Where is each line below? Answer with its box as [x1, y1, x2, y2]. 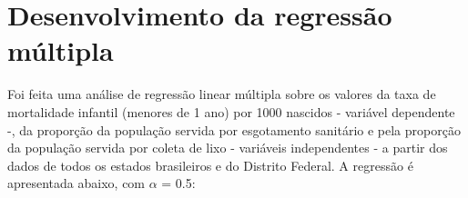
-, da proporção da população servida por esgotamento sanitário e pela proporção [7, 120, 461, 139]
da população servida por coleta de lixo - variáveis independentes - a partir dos [7, 138, 448, 157]
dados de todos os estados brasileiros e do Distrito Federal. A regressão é [7, 155, 413, 174]
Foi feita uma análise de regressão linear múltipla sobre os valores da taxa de [7, 84, 436, 104]
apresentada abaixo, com [7, 173, 146, 193]
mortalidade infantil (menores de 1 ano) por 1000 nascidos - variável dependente [7, 102, 455, 121]
